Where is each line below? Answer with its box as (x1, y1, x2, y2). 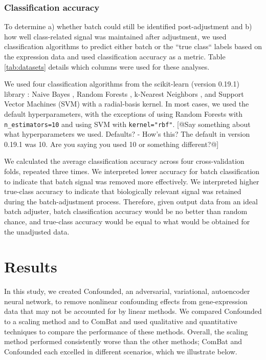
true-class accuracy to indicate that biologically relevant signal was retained (4, 186, 241, 197)
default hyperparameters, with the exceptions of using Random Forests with (4, 108, 243, 119)
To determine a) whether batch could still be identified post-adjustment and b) (4, 21, 252, 32)
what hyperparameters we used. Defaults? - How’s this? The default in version (4, 129, 250, 139)
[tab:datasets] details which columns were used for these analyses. (4, 61, 210, 72)
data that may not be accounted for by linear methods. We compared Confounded (4, 306, 262, 316)
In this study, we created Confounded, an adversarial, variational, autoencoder (4, 286, 250, 297)
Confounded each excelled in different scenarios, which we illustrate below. (4, 346, 237, 356)
